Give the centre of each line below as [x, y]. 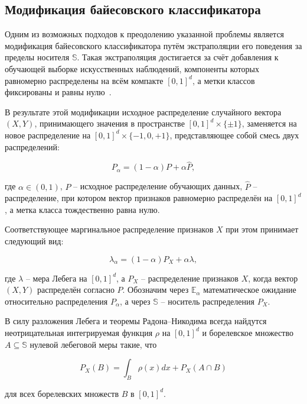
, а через [135, 301]
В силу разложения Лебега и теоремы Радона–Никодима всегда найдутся [136, 321]
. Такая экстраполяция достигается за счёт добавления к [178, 57]
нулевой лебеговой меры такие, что [93, 344]
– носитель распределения [208, 301]
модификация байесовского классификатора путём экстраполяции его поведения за [153, 45]
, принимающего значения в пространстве [110, 123]
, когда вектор [273, 278]
